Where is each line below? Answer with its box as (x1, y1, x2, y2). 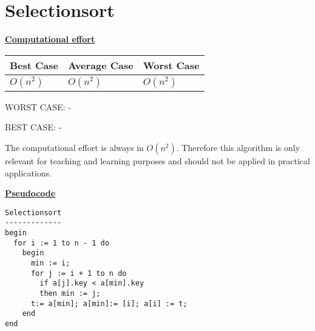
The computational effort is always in (5, 141, 144, 153)
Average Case (68, 58, 134, 72)
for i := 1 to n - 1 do (13, 238, 109, 247)
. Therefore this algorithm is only (176, 141, 300, 153)
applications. (5, 166, 52, 179)
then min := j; (39, 289, 101, 298)
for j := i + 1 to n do (30, 269, 127, 278)
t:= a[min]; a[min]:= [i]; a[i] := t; (30, 299, 188, 308)
